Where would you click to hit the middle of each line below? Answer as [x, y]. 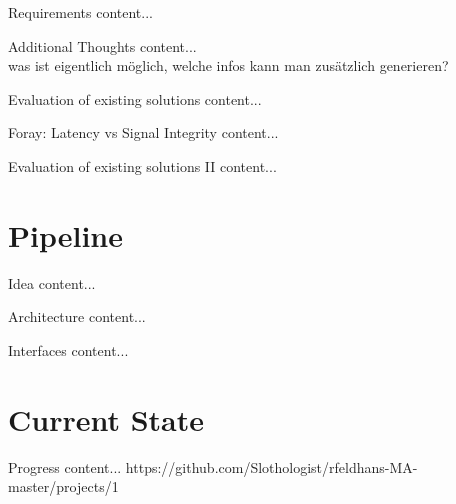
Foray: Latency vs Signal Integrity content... [143, 132]
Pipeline [65, 234]
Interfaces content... [68, 349]
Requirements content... [80, 12]
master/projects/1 [63, 486]
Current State [106, 418]
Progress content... [65, 466]
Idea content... [52, 282]
